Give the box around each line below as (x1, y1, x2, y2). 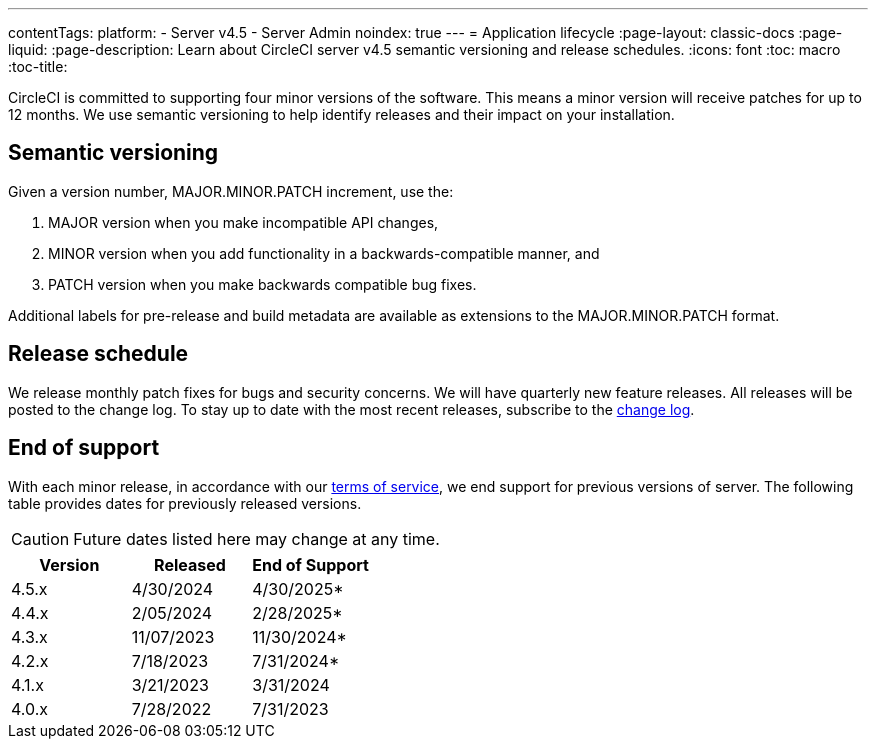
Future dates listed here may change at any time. (73, 528, 440, 549)
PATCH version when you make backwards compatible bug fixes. (48, 275, 477, 293)
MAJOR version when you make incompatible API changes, (48, 213, 439, 231)
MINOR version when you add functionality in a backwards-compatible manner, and (48, 244, 600, 262)
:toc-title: (8, 58, 68, 75)
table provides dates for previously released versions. (8, 494, 362, 512)
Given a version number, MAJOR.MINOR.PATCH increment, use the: (8, 182, 454, 200)
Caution (11, 528, 70, 549)
